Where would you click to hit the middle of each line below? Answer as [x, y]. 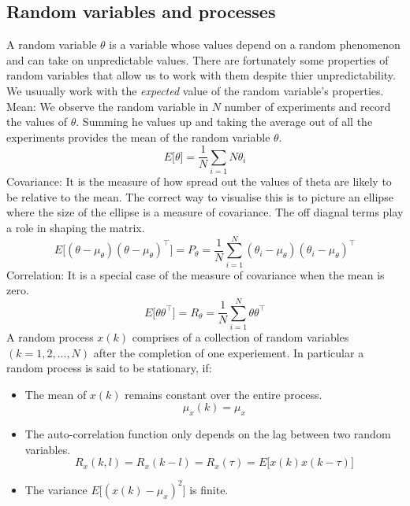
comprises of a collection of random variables [240, 336]
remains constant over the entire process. [224, 394]
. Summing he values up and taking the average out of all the [224, 122]
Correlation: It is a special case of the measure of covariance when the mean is [196, 274]
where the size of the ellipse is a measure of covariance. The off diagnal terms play [205, 212]
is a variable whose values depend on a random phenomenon [255, 44]
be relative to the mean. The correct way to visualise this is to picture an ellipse [200, 196]
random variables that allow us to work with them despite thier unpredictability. [201, 75]
